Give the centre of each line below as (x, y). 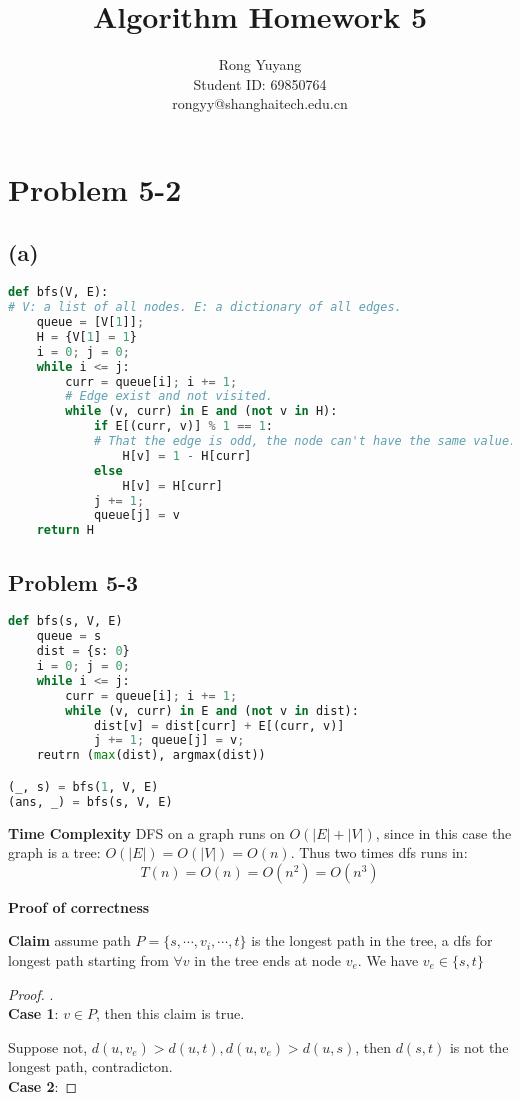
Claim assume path (69, 940)
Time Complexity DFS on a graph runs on (146, 832)
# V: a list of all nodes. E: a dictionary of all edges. (205, 307)
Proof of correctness (79, 906)
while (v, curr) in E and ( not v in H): (201, 411)
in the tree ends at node (268, 959)
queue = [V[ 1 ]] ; (90, 322)
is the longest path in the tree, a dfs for (372, 940)
